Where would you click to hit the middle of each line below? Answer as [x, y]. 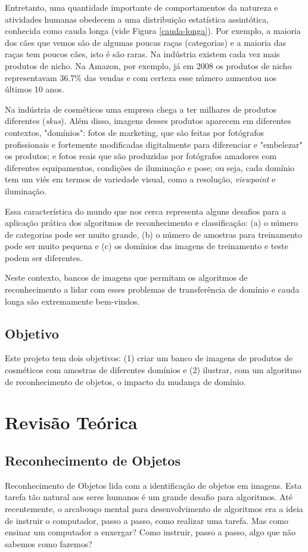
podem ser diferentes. [44, 257]
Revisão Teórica [71, 422]
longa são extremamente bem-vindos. [72, 301]
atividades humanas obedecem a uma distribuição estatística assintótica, [137, 19]
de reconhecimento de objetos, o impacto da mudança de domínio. [125, 381]
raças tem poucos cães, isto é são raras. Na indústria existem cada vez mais [142, 54]
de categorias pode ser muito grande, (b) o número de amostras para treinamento [153, 234]
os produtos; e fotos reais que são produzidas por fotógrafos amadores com [141, 156]
